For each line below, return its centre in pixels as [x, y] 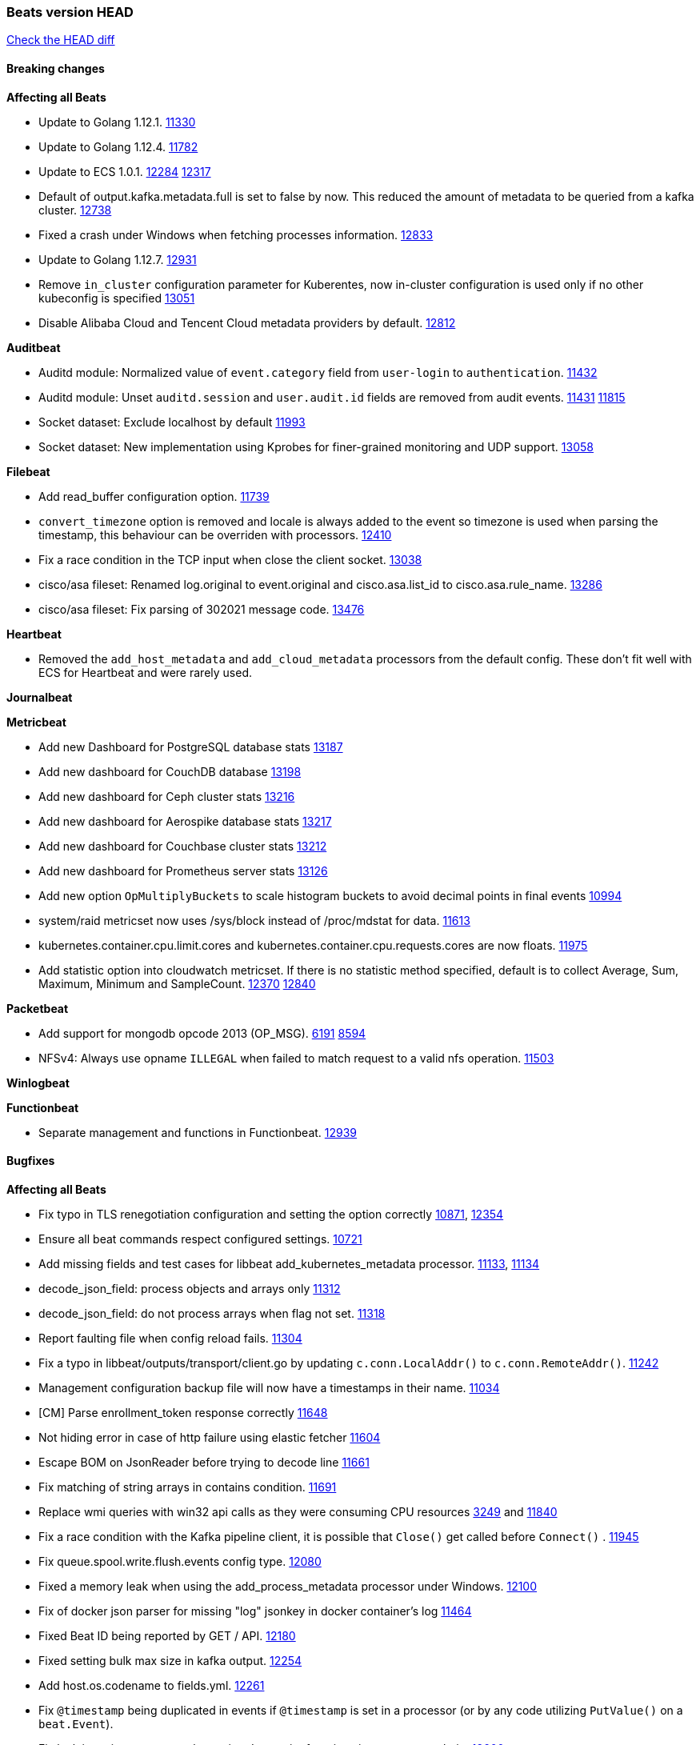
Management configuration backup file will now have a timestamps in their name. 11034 [269, 1387]
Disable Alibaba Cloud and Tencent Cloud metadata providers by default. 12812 [247, 322]
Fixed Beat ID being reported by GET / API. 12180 [167, 1635]
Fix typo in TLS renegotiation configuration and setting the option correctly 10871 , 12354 [271, 1214]
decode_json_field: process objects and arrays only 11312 [190, 1288]
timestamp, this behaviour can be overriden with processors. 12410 [215, 534]
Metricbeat [36, 722]
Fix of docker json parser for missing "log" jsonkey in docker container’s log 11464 [255, 1611]
